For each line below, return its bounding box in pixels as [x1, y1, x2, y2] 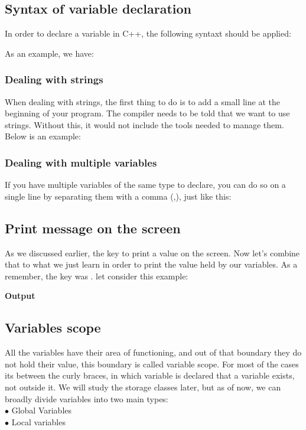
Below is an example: [5, 130, 81, 142]
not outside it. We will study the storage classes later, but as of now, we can [5, 380, 281, 393]
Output [5, 289, 35, 302]
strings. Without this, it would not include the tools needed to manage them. [5, 118, 284, 131]
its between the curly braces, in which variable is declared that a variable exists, [5, 369, 295, 382]
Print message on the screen [5, 219, 181, 237]
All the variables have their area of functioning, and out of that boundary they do [5, 346, 302, 359]
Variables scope [5, 318, 101, 337]
